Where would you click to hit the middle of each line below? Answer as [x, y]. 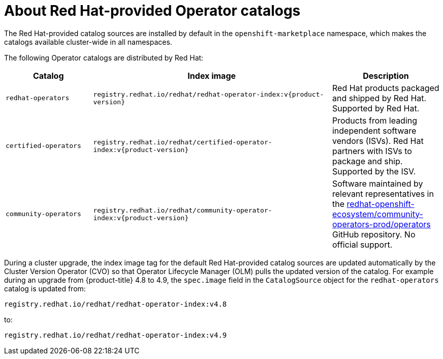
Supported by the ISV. [374, 171]
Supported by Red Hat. [376, 108]
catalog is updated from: [45, 288]
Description [386, 76]
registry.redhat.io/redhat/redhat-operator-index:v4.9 [116, 335]
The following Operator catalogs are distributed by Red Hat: [104, 57]
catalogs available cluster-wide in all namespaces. [88, 42]
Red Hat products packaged [386, 88]
